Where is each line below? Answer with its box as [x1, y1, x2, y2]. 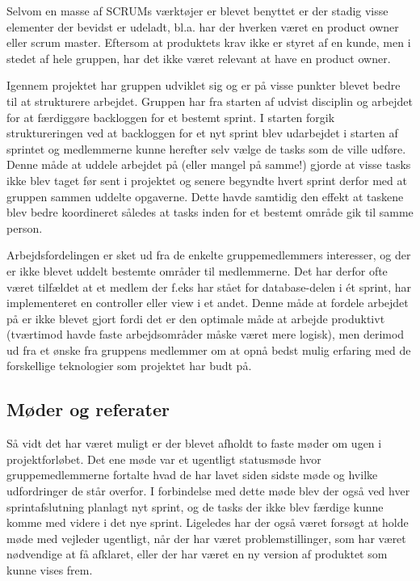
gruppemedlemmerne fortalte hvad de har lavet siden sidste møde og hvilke [6, 466, 378, 483]
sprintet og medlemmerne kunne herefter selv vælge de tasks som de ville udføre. [6, 140, 406, 157]
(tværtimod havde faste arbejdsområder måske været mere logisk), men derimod [6, 326, 405, 343]
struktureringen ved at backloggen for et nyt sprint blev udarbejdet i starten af [6, 124, 398, 141]
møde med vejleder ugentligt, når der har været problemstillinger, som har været [6, 529, 406, 546]
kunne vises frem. [6, 562, 93, 579]
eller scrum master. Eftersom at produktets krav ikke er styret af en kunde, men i [6, 34, 411, 51]
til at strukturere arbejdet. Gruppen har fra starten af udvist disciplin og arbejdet [6, 92, 413, 109]
